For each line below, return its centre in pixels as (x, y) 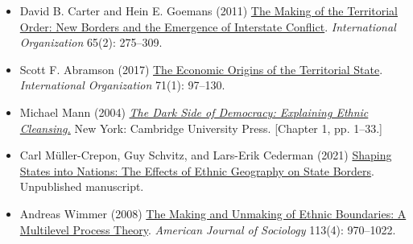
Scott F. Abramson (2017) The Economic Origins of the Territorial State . (201, 69)
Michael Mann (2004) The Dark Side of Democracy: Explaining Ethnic (194, 112)
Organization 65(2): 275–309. (91, 42)
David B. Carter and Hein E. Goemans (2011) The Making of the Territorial (209, 10)
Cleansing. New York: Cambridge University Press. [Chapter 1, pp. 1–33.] (201, 128)
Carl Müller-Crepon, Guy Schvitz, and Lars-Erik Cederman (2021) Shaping (206, 155)
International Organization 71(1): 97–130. (122, 85)
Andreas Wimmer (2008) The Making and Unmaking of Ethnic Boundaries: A (213, 213)
